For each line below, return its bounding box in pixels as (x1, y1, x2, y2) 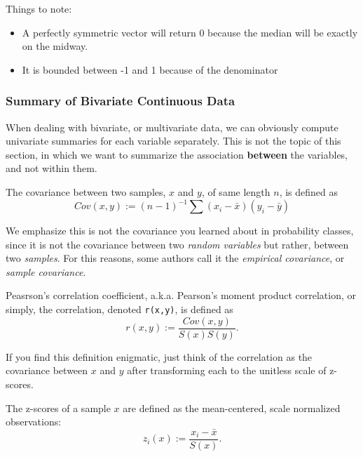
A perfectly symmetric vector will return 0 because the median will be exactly (22, 25, 358, 39)
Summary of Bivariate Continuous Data (6, 92, 235, 110)
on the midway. (22, 39, 88, 53)
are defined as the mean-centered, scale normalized (123, 400, 341, 415)
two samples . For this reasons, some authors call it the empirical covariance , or (6, 251, 345, 265)
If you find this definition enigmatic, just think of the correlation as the (6, 349, 313, 364)
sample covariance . (6, 264, 86, 279)
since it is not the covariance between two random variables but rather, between (6, 237, 349, 251)
